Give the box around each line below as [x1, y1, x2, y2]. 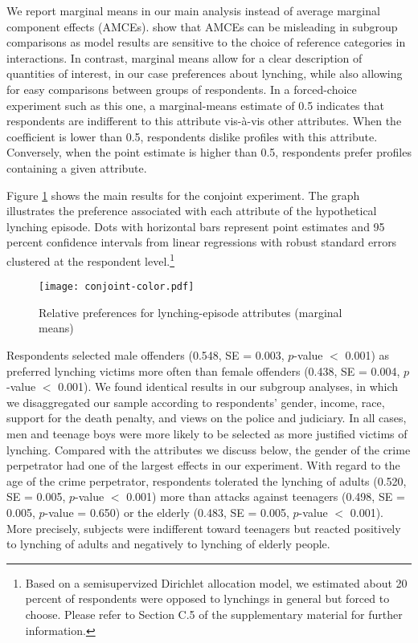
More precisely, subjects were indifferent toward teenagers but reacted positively [6, 519, 401, 536]
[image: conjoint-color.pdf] [39, 281, 195, 293]
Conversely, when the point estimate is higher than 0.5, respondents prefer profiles [6, 144, 412, 161]
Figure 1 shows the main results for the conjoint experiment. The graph [6, 186, 360, 203]
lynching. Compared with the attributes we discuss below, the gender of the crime [6, 441, 411, 458]
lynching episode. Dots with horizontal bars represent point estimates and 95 [6, 218, 385, 234]
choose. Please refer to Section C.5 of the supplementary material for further [25, 605, 403, 622]
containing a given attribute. [6, 159, 147, 176]
